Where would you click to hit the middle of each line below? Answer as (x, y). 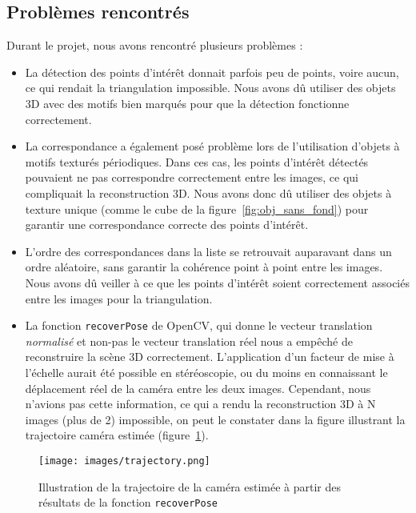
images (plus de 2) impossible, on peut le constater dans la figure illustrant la (215, 419)
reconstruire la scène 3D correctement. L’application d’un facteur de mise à (210, 357)
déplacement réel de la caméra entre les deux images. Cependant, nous (198, 388)
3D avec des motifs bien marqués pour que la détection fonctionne (187, 103)
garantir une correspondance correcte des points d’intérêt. (167, 224)
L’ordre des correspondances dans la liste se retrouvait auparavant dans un (208, 251)
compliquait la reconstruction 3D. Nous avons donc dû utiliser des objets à (208, 192)
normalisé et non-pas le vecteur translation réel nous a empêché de (189, 341)
